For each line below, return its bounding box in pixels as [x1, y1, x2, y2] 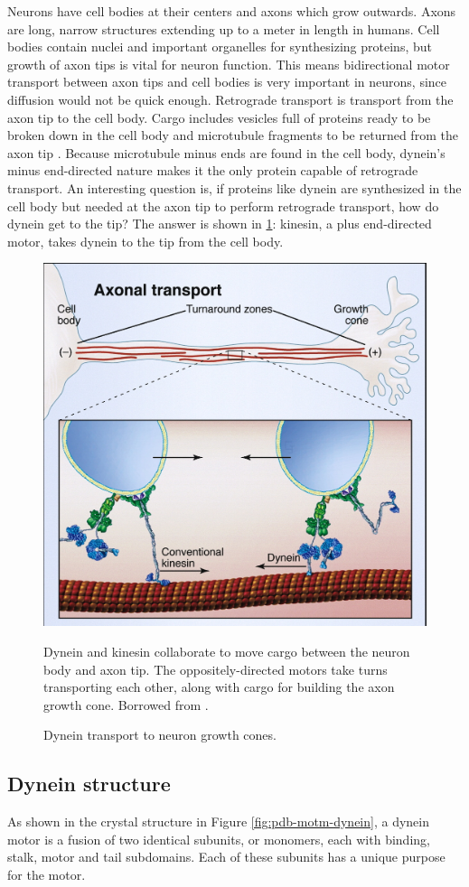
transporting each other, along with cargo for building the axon [43, 677, 395, 696]
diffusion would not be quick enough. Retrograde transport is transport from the [7, 89, 454, 108]
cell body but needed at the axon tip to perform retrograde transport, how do [7, 196, 439, 215]
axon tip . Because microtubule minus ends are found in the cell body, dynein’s [7, 143, 446, 162]
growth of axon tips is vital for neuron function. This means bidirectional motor [7, 54, 450, 73]
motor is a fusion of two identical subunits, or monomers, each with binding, [7, 829, 430, 848]
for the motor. [7, 864, 86, 883]
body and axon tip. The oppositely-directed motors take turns [43, 659, 388, 678]
